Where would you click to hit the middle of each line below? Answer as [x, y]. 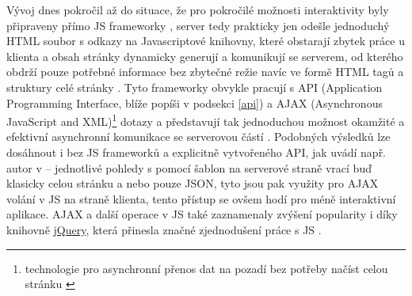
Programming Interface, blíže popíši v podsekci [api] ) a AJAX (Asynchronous [195, 102]
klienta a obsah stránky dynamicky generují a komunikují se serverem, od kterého [205, 56]
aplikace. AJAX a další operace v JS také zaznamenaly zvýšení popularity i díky [202, 214]
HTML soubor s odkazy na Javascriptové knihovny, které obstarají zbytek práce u [206, 41]
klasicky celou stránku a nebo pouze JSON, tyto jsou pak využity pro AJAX [193, 183]
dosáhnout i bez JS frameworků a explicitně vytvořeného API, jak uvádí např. [196, 152]
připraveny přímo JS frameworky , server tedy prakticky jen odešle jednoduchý [198, 25]
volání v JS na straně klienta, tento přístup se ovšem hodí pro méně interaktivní [201, 198]
